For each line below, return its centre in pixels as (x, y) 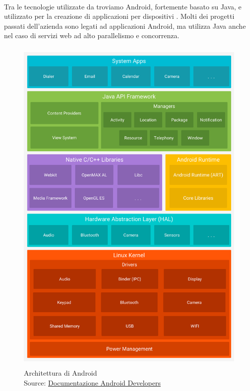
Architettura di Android (61, 373)
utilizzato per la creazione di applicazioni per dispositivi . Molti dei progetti (119, 16)
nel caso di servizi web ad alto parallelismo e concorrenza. (92, 35)
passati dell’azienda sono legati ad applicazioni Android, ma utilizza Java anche (125, 26)
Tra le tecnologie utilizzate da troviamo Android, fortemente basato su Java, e (123, 6)
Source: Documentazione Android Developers (92, 382)
